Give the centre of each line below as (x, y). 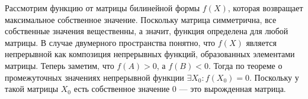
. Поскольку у (274, 77)
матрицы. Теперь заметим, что (60, 65)
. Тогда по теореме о (245, 65)
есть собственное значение (122, 89)
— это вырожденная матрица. (232, 89)
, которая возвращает (265, 8)
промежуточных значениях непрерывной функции (94, 77)
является (261, 42)
